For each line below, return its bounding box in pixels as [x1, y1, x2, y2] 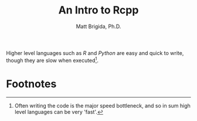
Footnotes [6, 77, 57, 91]
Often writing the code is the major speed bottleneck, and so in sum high [14, 102, 191, 109]
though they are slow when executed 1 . [6, 56, 98, 64]
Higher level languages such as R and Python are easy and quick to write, [6, 49, 184, 56]
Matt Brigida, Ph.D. [76, 23, 121, 30]
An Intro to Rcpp [58, 4, 139, 17]
